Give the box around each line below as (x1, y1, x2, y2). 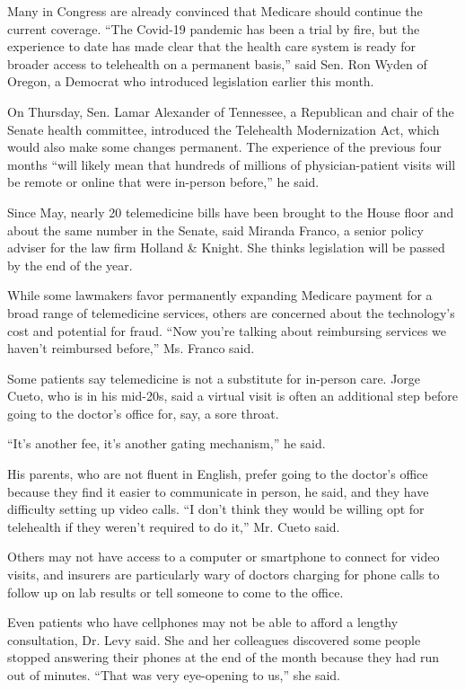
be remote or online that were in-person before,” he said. (7, 172, 320, 191)
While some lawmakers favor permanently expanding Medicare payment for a (7, 286, 433, 305)
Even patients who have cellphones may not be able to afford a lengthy (7, 613, 399, 632)
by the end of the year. (7, 255, 133, 274)
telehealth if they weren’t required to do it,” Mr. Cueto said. (7, 517, 340, 535)
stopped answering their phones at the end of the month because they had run (7, 648, 440, 667)
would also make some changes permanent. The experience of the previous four (7, 137, 442, 156)
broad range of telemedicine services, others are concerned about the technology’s (7, 303, 455, 322)
